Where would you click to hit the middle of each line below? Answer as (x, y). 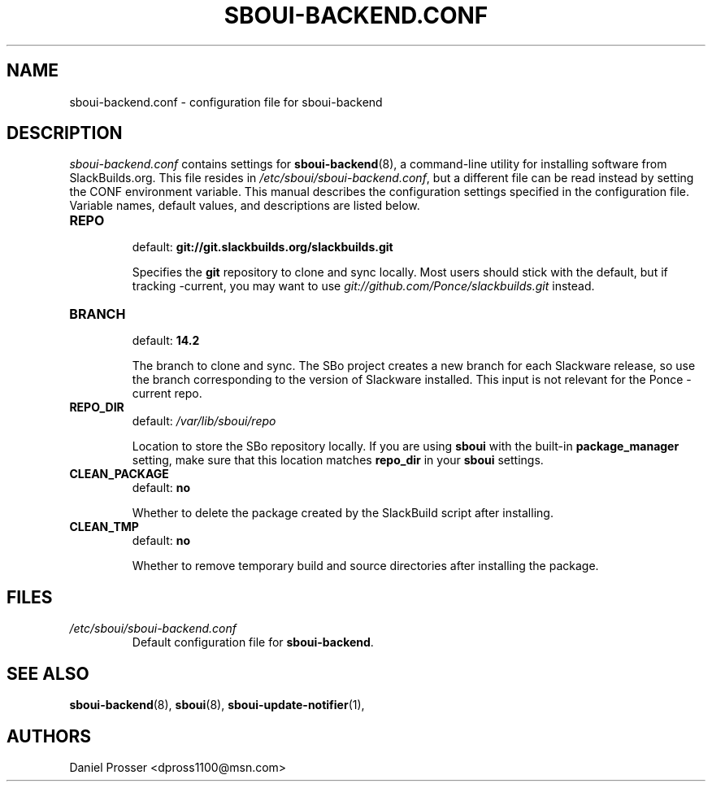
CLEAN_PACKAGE (119, 474)
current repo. (167, 394)
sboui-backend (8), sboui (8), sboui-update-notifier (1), (217, 705)
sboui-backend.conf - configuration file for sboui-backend (226, 102)
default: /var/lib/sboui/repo (204, 421)
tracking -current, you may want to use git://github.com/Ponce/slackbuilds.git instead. (363, 286)
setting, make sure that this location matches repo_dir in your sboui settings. (338, 460)
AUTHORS (49, 736)
